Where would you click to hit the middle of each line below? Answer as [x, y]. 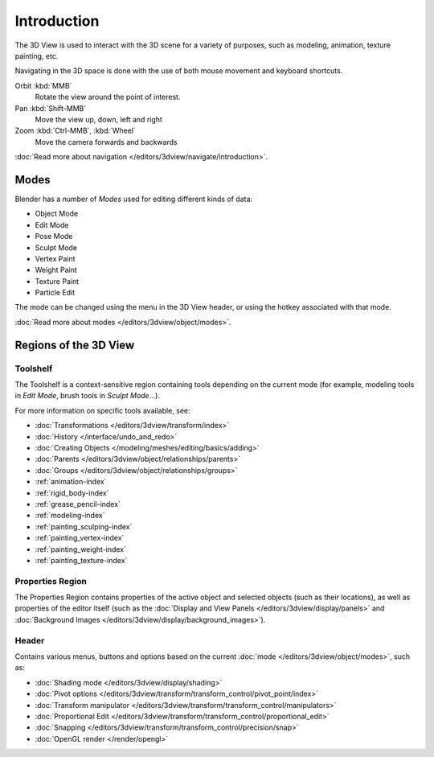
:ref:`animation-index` [71, 482]
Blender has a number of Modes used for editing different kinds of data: [134, 199]
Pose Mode [54, 237]
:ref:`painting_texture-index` [81, 560]
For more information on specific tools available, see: [102, 410]
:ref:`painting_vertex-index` [80, 538]
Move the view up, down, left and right [98, 119]
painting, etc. [37, 56]
